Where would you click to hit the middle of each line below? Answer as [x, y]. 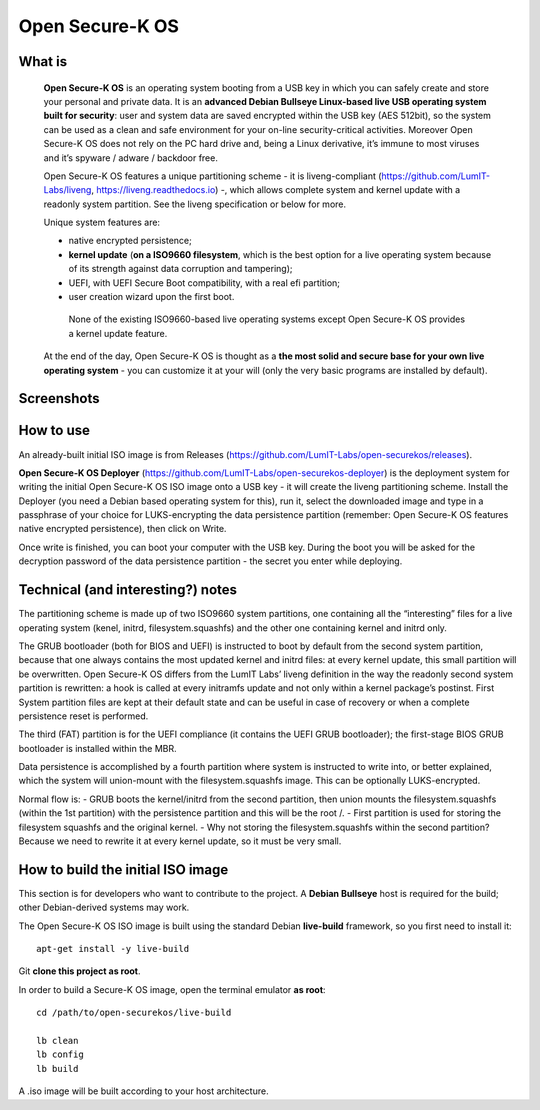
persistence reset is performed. [83, 716]
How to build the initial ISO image [123, 869]
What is [43, 61]
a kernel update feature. [118, 333]
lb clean [57, 1041]
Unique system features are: [101, 222]
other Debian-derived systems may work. [104, 907]
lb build [57, 1068]
